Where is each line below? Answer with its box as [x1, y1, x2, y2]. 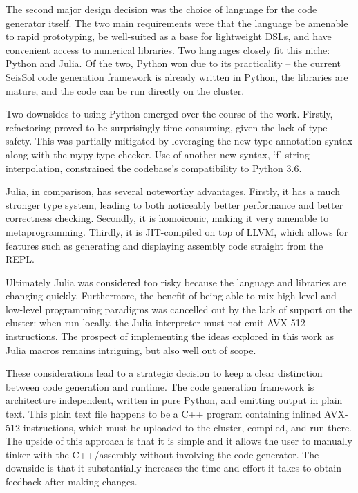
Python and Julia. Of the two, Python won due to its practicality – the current [6, 56, 341, 71]
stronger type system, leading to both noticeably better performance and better [6, 197, 343, 212]
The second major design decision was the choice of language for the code [6, 2, 317, 16]
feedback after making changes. [6, 474, 138, 488]
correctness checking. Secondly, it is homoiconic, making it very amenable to [6, 211, 329, 225]
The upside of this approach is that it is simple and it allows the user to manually [6, 434, 352, 448]
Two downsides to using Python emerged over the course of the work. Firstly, [6, 106, 333, 121]
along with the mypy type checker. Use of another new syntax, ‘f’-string [6, 147, 310, 161]
